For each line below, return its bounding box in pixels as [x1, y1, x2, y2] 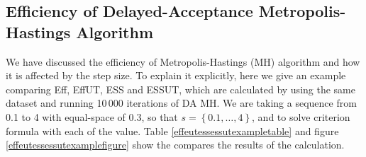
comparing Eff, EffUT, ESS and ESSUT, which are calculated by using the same [6, 81, 355, 96]
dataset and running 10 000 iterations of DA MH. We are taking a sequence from [6, 95, 357, 110]
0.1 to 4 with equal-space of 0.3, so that [6, 109, 178, 124]
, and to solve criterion [252, 109, 350, 124]
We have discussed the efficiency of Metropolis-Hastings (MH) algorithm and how [6, 54, 360, 69]
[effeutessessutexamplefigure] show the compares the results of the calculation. [6, 137, 345, 152]
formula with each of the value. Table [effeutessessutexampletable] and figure [6, 123, 339, 138]
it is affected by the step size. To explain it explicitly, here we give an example [6, 68, 346, 83]
